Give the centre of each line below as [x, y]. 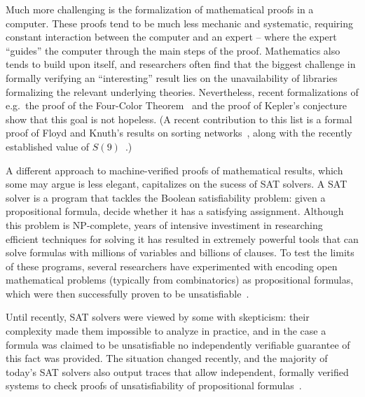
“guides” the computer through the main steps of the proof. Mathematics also [173, 50]
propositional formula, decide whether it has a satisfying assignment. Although [175, 211]
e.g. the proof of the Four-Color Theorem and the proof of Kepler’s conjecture [177, 105]
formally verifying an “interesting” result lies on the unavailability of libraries [172, 77]
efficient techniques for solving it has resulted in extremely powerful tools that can [182, 238]
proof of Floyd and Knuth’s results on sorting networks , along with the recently [179, 133]
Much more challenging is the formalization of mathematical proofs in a [160, 9]
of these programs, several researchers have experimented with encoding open [172, 266]
